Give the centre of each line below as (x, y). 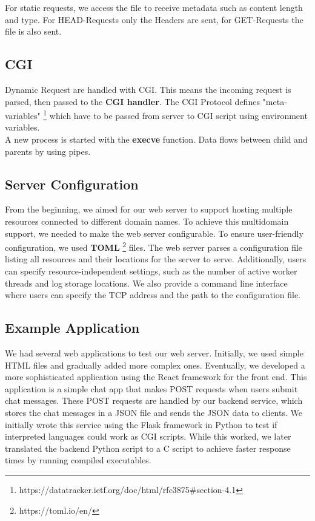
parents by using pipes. (48, 151)
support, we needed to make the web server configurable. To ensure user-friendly (154, 233)
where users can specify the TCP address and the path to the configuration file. (153, 295)
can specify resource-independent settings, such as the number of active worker (151, 271)
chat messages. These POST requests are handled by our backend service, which (154, 400)
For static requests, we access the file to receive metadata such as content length (154, 7)
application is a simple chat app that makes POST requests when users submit (151, 388)
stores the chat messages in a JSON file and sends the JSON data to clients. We (154, 412)
